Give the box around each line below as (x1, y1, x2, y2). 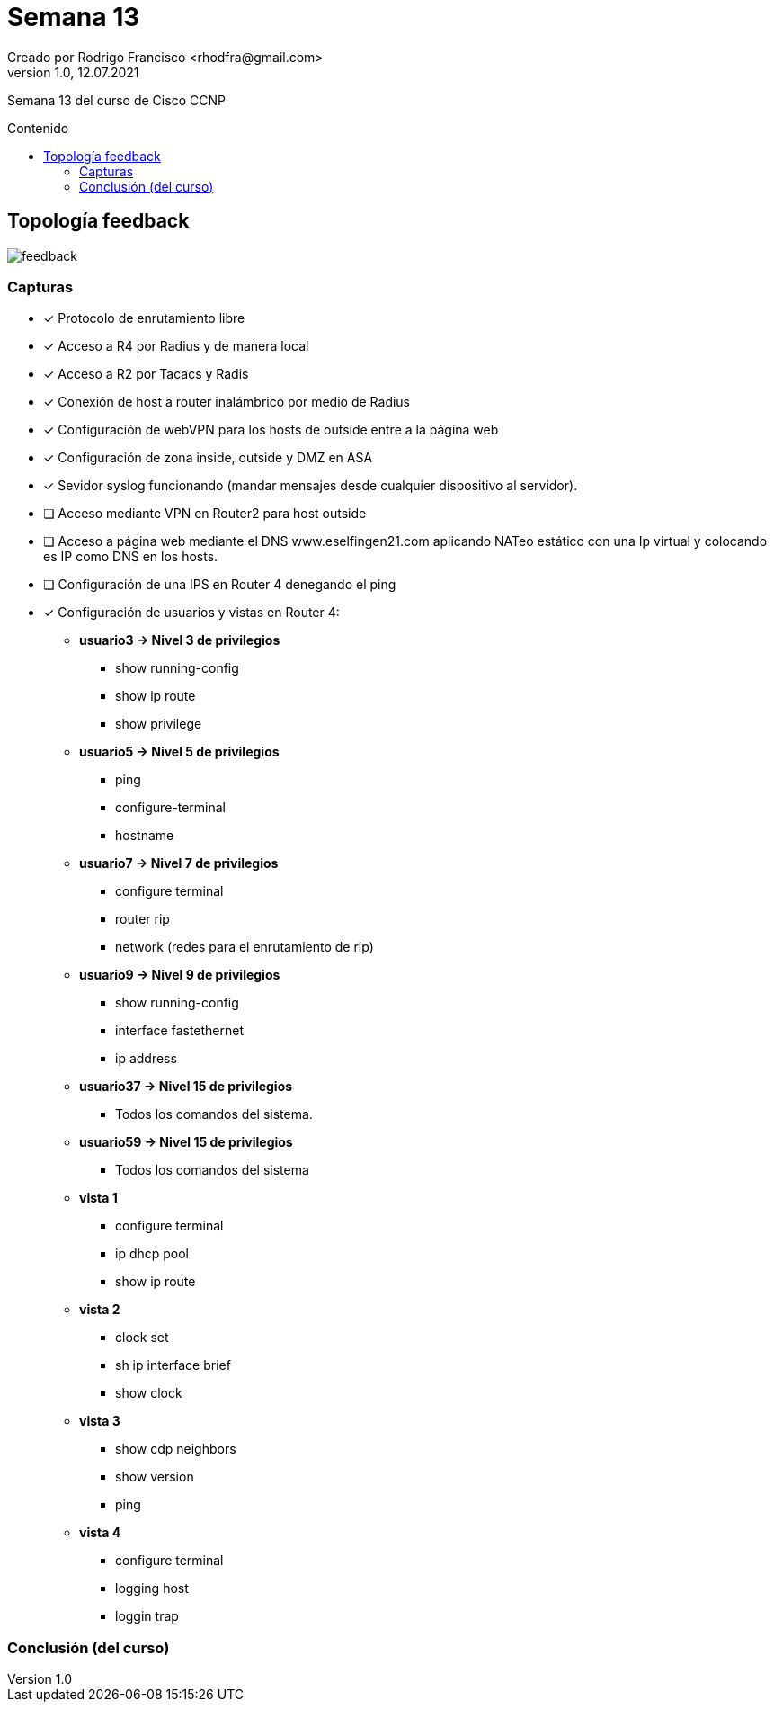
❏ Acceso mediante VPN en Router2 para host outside (43, 506, 367, 522)
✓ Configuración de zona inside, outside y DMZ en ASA (43, 450, 373, 466)
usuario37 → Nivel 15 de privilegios (79, 1078, 293, 1095)
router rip (115, 911, 170, 927)
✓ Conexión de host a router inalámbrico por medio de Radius (43, 394, 411, 410)
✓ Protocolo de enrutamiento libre (43, 310, 245, 327)
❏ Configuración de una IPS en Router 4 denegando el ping (43, 577, 396, 593)
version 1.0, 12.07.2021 (7, 64, 139, 80)
